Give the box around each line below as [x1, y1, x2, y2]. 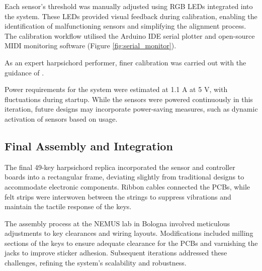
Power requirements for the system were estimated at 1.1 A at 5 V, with [5, 84, 228, 95]
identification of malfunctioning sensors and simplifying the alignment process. [5, 21, 246, 31]
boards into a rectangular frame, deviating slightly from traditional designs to [5, 171, 244, 182]
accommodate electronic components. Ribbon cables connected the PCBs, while [5, 181, 250, 192]
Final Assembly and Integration [5, 138, 173, 153]
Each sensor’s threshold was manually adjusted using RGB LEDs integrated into [5, 1, 253, 11]
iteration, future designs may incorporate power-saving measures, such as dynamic [5, 104, 258, 114]
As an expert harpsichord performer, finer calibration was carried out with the [5, 57, 246, 67]
